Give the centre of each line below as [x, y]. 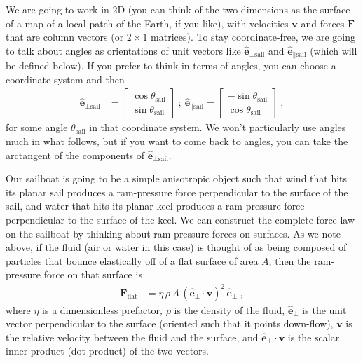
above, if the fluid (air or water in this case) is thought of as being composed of [176, 247]
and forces [323, 23]
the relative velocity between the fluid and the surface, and [132, 337]
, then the [290, 260]
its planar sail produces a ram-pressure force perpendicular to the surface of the [177, 192]
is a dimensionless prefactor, [102, 309]
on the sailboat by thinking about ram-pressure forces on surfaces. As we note [173, 233]
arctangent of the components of [75, 155]
